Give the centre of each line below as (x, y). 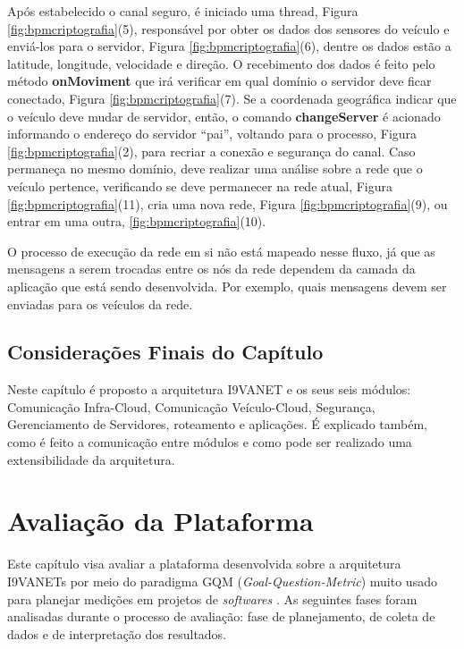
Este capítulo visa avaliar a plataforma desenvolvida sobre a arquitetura (204, 564)
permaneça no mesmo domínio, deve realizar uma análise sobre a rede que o (215, 169)
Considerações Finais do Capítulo (165, 352)
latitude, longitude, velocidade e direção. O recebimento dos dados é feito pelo (221, 63)
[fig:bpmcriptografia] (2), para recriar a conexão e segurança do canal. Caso (211, 151)
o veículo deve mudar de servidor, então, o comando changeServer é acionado (224, 116)
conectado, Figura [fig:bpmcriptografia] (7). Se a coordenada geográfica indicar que (232, 98)
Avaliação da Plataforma (160, 521)
